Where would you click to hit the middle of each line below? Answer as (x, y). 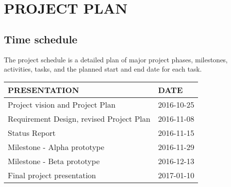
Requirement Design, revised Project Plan (79, 118)
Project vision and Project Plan (62, 104)
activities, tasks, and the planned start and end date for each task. (103, 69)
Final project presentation (52, 175)
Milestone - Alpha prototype (56, 147)
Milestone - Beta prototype (54, 161)
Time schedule (41, 39)
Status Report (32, 132)
